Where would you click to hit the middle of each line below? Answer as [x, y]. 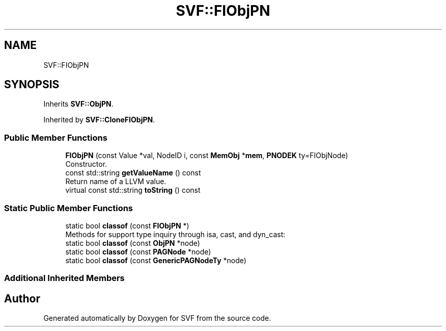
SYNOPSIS [32, 85]
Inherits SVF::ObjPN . [78, 104]
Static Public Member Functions [69, 208]
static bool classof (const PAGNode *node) [138, 251]
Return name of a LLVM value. [116, 182]
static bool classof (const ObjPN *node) [133, 243]
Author [22, 298]
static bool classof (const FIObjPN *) [127, 225]
